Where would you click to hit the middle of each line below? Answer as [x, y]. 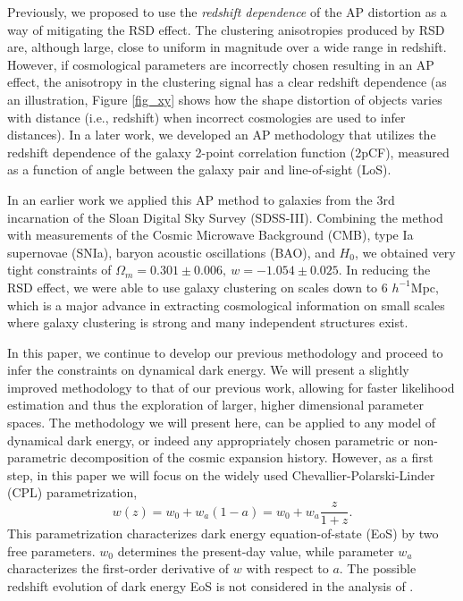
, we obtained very [405, 252]
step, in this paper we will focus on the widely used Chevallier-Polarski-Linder [221, 474]
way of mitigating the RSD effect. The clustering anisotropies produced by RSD [226, 29]
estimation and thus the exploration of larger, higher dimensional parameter [216, 405]
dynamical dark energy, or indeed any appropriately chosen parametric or [208, 440]
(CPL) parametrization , [72, 492]
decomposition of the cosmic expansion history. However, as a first [252, 457]
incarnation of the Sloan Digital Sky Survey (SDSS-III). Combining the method [225, 217]
